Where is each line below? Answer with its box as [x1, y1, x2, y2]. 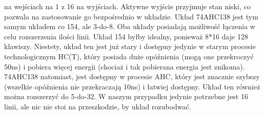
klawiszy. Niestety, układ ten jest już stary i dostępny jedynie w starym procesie [4, 41, 256, 52]
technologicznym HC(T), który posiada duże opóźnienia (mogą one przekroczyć [4, 51, 254, 61]
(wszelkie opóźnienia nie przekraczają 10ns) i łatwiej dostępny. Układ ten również [4, 81, 260, 91]
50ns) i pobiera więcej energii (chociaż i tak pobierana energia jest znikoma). [4, 61, 245, 72]
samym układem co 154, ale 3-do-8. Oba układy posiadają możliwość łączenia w [4, 21, 255, 32]
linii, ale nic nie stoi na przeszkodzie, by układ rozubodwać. [4, 101, 191, 111]
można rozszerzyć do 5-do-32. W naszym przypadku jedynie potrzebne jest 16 [4, 91, 248, 102]
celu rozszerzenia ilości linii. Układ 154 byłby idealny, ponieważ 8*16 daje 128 [4, 31, 248, 41]
